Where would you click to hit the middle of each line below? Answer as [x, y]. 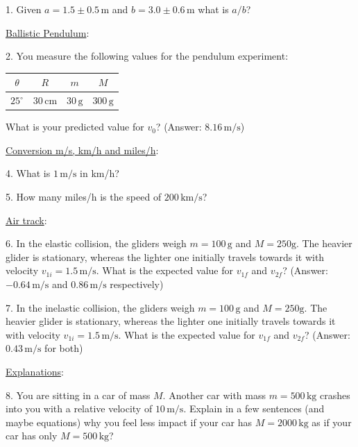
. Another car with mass [214, 395]
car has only [32, 436]
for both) [64, 348]
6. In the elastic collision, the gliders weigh [96, 243]
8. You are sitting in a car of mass [78, 395]
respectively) [137, 284]
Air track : [26, 220]
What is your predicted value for [75, 127]
